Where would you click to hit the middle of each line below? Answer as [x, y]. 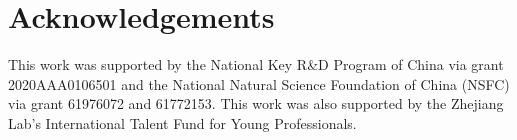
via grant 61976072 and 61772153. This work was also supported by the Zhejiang [256, 103]
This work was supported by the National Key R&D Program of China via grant [256, 64]
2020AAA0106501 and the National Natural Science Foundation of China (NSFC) [259, 83]
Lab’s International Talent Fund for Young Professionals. [182, 122]
